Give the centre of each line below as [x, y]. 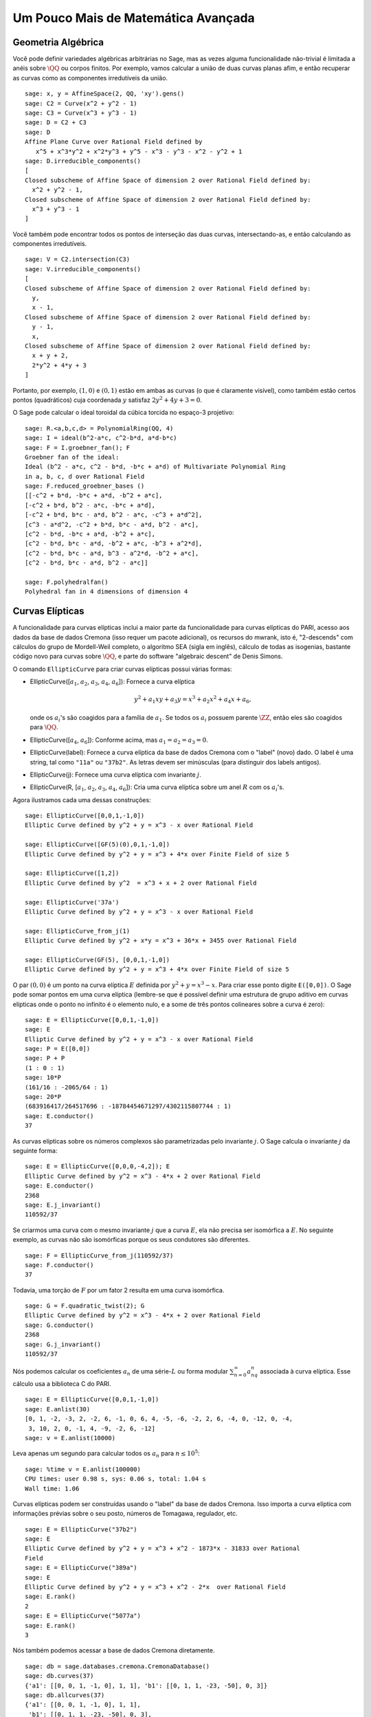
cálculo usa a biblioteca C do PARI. [62, 1384]
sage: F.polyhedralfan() [67, 582]
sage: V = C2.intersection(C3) [78, 260]
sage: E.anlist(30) [58, 1409]
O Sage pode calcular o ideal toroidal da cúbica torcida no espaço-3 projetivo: [123, 413]
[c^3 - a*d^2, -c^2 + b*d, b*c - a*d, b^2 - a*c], [112, 524]
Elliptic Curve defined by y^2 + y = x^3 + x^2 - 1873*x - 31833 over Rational [162, 1548]
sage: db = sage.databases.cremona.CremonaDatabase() [117, 1666]
